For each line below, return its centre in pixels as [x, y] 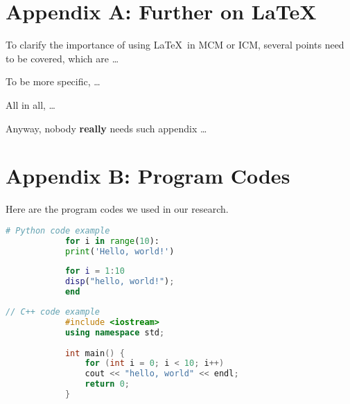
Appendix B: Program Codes [148, 176]
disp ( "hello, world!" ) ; [120, 282]
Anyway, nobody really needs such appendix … [106, 128]
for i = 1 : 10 [95, 271]
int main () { [95, 353]
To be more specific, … [53, 81]
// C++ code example [53, 312]
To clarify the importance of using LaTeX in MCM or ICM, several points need [175, 45]
